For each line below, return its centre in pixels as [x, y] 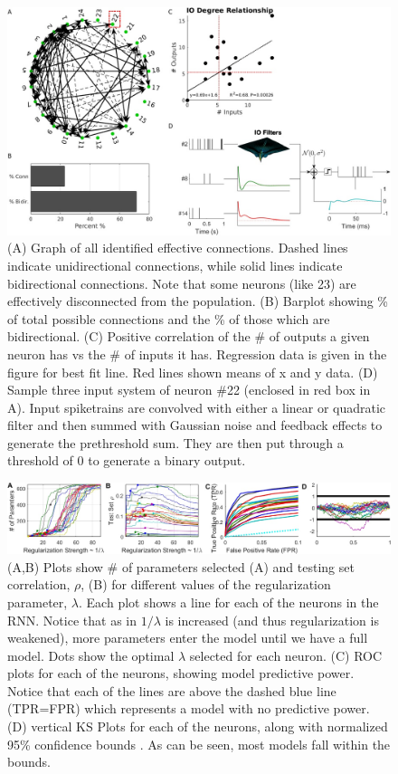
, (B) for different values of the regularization [206, 584]
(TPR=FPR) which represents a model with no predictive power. [189, 708]
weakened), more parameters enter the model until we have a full [188, 638]
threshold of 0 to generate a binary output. [127, 460]
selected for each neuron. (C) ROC [286, 655]
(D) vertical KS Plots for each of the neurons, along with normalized [198, 726]
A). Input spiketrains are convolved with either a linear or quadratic [197, 407]
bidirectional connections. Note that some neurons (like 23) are [182, 283]
